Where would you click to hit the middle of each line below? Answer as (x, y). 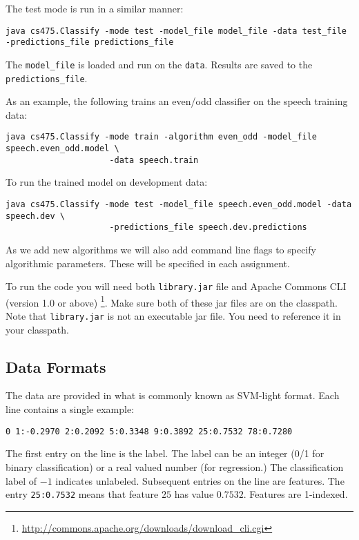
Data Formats (56, 366)
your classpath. (37, 329)
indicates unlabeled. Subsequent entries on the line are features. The (200, 480)
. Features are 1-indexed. (295, 494)
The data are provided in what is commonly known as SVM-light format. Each (173, 395)
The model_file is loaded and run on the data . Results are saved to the (159, 64)
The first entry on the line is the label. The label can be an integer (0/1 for (165, 453)
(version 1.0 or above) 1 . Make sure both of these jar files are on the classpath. (172, 301)
